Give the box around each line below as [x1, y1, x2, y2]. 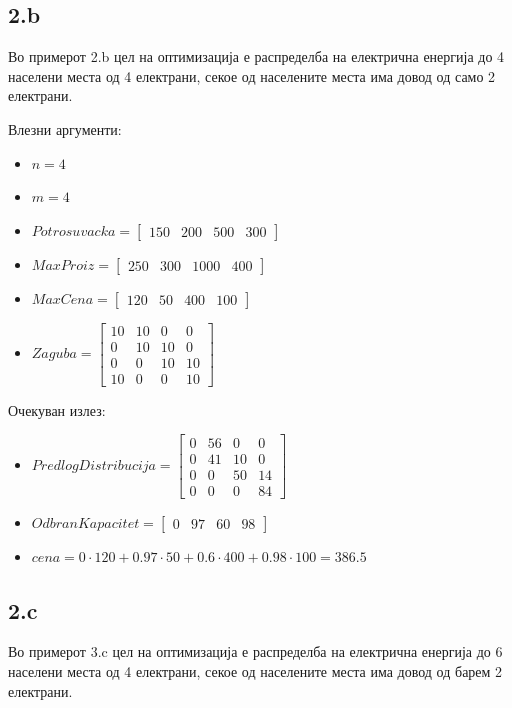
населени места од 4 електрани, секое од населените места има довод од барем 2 [8, 661, 503, 681]
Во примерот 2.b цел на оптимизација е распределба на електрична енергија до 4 [8, 46, 505, 67]
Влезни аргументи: [8, 118, 122, 139]
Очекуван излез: [8, 399, 106, 420]
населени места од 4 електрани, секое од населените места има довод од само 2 [8, 65, 496, 86]
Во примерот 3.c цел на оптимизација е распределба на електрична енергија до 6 [8, 641, 503, 662]
